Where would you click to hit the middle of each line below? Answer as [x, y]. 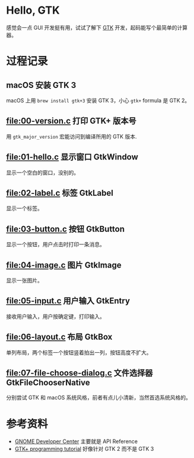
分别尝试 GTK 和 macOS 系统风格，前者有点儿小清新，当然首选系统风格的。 [99, 398]
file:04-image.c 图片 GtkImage [64, 265]
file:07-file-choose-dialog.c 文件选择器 [79, 373]
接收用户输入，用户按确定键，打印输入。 [55, 316]
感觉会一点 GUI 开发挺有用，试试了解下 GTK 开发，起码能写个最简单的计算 [97, 27]
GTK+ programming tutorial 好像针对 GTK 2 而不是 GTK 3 [84, 449]
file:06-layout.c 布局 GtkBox [59, 337]
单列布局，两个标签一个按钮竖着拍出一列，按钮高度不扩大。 [79, 352]
